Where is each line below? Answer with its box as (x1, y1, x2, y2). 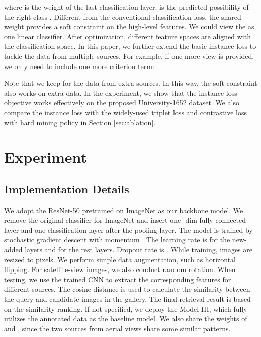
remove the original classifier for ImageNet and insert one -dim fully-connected (4, 215, 246, 225)
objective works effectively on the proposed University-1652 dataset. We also (4, 97, 239, 108)
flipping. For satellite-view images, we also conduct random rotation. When (4, 264, 236, 275)
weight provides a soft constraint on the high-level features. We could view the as (4, 21, 254, 32)
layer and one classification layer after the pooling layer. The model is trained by (4, 224, 253, 235)
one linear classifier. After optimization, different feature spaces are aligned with (4, 31, 251, 41)
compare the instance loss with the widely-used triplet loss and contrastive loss (4, 107, 247, 117)
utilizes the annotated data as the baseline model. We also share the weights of (4, 313, 247, 324)
